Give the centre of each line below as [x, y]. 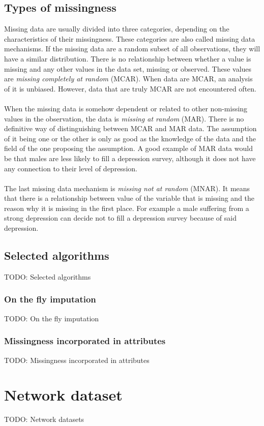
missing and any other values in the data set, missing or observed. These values [128, 68]
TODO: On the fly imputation [52, 318]
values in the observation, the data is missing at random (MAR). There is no [124, 118]
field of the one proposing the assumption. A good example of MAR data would [128, 148]
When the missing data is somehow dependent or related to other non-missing [126, 108]
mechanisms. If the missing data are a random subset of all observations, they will [132, 49]
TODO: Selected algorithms [48, 276]
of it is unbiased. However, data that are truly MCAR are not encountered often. [130, 88]
